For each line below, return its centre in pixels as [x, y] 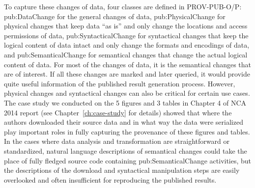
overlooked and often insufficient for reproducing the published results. [110, 179]
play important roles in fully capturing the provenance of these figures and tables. [127, 131]
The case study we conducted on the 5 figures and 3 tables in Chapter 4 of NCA [125, 102]
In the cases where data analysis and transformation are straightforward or [117, 141]
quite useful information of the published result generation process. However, [120, 83]
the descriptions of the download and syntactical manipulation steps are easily [122, 170]
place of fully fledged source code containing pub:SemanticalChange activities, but [128, 160]
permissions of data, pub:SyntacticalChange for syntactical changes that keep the [126, 35]
